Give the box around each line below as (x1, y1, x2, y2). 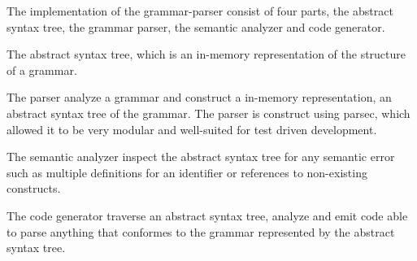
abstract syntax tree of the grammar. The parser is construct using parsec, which (7, 104, 410, 121)
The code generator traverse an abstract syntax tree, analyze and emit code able (7, 207, 408, 224)
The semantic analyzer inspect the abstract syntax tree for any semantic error (7, 148, 395, 165)
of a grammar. (7, 61, 77, 78)
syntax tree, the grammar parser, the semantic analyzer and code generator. (7, 18, 385, 35)
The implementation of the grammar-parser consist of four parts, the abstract (7, 2, 393, 19)
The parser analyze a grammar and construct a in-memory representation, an (7, 89, 392, 106)
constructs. (7, 180, 61, 197)
